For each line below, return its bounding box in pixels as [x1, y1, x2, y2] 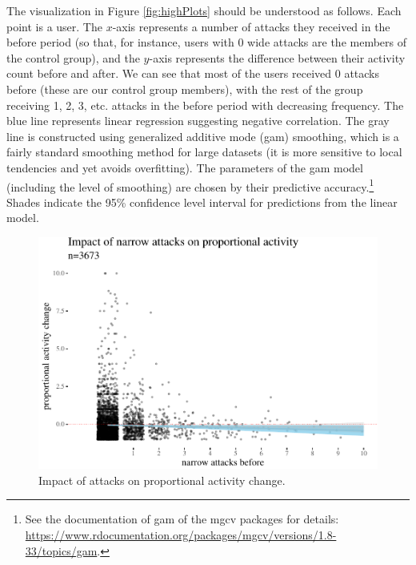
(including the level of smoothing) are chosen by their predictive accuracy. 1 [6, 176, 374, 195]
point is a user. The [6, 18, 102, 34]
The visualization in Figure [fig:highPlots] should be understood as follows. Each [6, 2, 402, 18]
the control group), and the [6, 49, 140, 66]
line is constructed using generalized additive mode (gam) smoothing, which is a [6, 127, 399, 144]
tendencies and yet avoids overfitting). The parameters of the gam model [6, 159, 363, 176]
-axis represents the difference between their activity [149, 49, 406, 66]
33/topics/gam [25, 542, 98, 559]
